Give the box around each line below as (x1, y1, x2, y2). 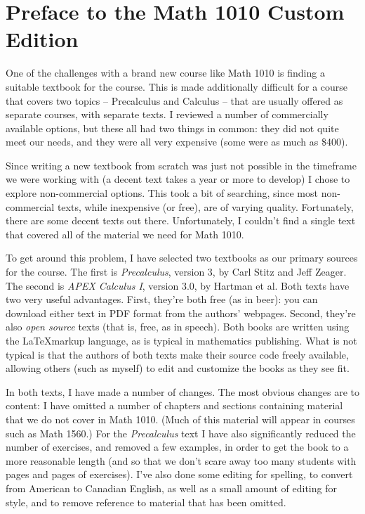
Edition (6, 25, 79, 53)
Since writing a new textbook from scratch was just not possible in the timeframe (6, 158, 357, 172)
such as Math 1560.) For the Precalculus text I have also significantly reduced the (6, 425, 356, 440)
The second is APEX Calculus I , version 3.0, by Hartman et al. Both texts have (6, 278, 350, 293)
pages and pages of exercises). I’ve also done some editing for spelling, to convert (6, 467, 353, 482)
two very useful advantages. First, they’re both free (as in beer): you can (6, 292, 318, 307)
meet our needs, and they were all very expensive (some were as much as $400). (6, 134, 348, 149)
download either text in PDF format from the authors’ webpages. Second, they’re (6, 305, 356, 320)
